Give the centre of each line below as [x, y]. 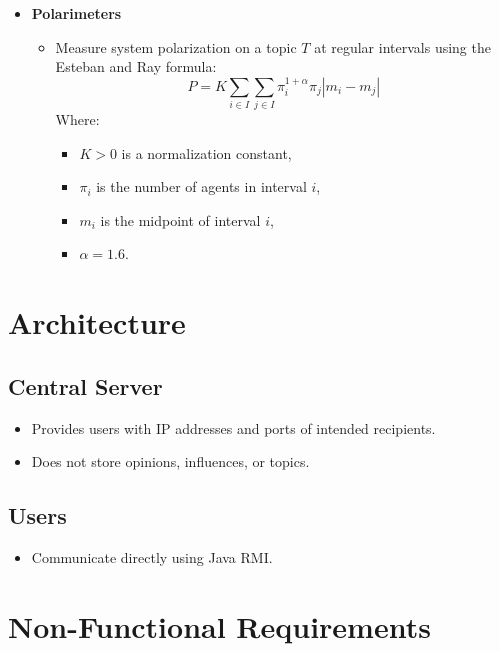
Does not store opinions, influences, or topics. [170, 461]
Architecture [97, 322]
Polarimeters [76, 13]
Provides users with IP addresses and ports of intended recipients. [233, 427]
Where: [77, 119]
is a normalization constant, [206, 152]
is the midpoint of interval [180, 219]
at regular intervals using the [402, 46]
